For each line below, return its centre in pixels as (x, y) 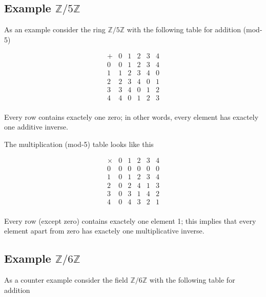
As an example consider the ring (55, 29)
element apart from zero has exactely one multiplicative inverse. (104, 231)
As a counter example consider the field (66, 280)
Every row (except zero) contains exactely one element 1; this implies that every (130, 220)
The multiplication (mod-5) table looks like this (79, 144)
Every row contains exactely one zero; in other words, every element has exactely (131, 116)
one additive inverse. (36, 127)
